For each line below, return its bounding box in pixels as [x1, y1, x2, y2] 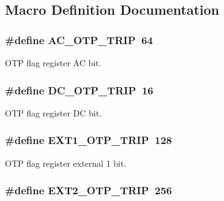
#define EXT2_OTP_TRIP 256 [5, 183, 172, 198]
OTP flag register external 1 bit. [5, 156, 127, 169]
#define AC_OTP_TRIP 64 [5, 32, 153, 47]
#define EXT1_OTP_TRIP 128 [5, 132, 172, 148]
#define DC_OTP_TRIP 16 [5, 82, 154, 97]
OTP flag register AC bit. [5, 56, 102, 69]
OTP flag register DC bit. [5, 106, 102, 119]
